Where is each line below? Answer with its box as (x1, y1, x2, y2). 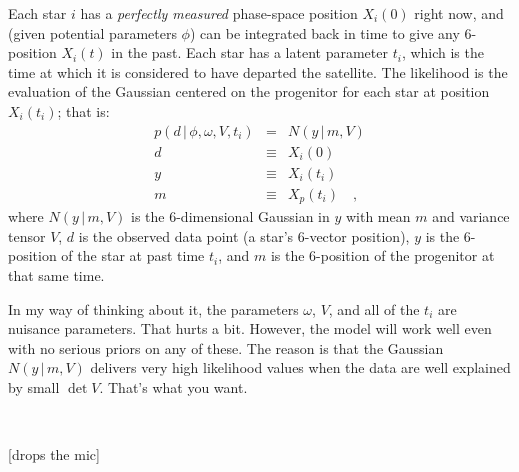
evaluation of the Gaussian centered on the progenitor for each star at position (8, 81, 490, 102)
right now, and (414, 3, 504, 23)
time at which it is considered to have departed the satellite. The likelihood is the (8, 61, 508, 82)
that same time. (8, 264, 105, 285)
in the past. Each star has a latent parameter (111, 42, 388, 63)
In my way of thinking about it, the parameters (8, 298, 299, 319)
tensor (8, 225, 46, 246)
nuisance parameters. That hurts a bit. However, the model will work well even (8, 318, 492, 339)
